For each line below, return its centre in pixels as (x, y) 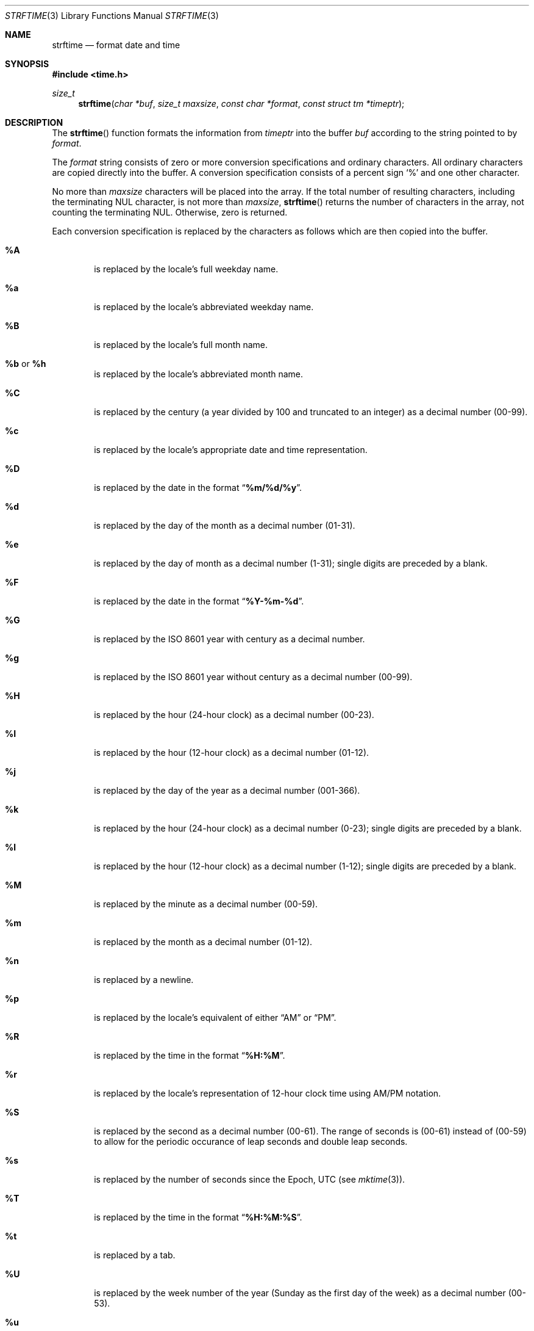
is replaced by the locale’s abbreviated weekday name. (204, 307)
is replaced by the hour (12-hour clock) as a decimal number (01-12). (232, 753)
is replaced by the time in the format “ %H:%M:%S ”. (198, 1217)
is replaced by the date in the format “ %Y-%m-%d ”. (199, 601)
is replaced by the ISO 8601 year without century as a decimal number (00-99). (253, 677)
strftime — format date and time (116, 45)
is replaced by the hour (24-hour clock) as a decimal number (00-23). (234, 715)
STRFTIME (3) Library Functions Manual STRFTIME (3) (112, 16)
